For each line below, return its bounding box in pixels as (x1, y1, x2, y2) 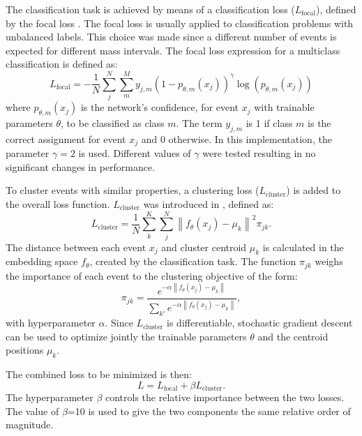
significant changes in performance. (6, 159, 156, 174)
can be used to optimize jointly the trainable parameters (6, 329, 247, 343)
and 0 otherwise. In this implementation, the (141, 131, 332, 146)
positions (6, 343, 44, 357)
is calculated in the (262, 239, 344, 254)
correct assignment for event (6, 131, 126, 146)
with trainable (254, 100, 315, 114)
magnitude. (6, 417, 54, 432)
